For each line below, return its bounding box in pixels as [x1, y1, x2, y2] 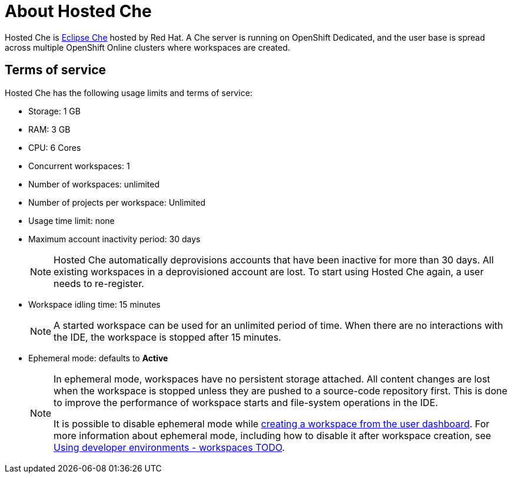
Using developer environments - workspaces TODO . [54, 441, 285, 453]
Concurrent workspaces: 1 [28, 160, 130, 171]
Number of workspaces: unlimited [28, 179, 159, 189]
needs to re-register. [54, 277, 144, 289]
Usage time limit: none [28, 215, 115, 226]
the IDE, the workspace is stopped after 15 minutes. [54, 331, 281, 343]
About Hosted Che [5, 1, 152, 21]
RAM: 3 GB [28, 124, 71, 134]
